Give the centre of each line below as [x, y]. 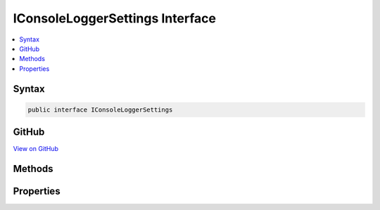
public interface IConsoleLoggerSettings [100, 110]
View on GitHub [36, 149]
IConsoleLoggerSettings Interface [114, 18]
